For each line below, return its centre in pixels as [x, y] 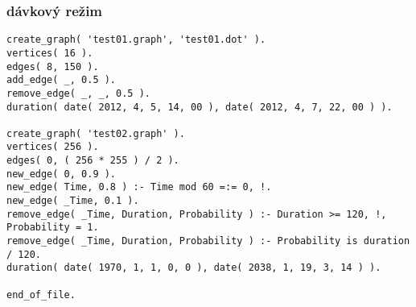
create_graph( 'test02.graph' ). [96, 133]
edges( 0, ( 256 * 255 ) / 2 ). [93, 161]
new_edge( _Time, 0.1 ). [73, 201]
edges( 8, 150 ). [53, 66]
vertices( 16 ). [50, 53]
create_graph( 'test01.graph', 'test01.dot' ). [136, 40]
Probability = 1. [53, 228]
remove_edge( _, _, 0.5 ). [78, 93]
